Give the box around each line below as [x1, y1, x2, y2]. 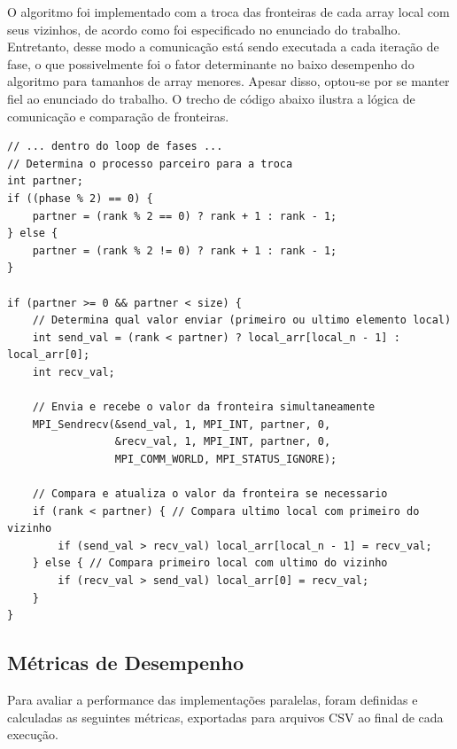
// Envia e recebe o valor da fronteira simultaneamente [32, 401, 376, 414]
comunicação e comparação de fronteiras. [7, 106, 229, 125]
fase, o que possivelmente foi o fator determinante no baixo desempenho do [7, 54, 414, 73]
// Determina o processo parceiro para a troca [7, 157, 293, 170]
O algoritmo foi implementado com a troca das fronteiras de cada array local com [7, 3, 450, 20]
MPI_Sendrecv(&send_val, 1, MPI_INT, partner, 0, [32, 417, 331, 431]
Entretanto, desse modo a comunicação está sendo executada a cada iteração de [7, 37, 439, 56]
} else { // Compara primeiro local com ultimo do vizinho [32, 557, 388, 570]
